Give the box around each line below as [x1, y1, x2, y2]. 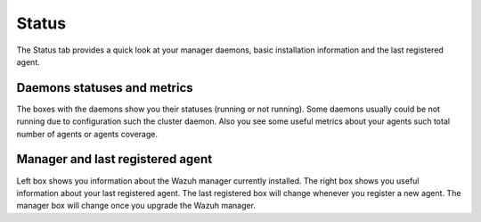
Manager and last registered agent [16, 152, 213, 167]
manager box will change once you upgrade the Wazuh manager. [16, 201, 256, 211]
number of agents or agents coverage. [16, 128, 158, 139]
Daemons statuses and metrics [16, 80, 193, 95]
